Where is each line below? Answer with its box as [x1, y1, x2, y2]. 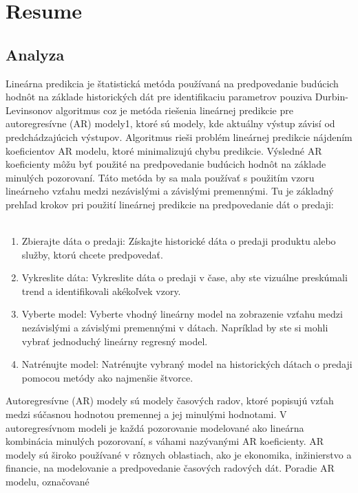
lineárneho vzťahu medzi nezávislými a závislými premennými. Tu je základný [6, 184, 334, 198]
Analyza [6, 43, 65, 65]
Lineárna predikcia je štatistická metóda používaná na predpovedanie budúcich [6, 76, 339, 90]
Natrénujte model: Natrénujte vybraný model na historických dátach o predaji [21, 357, 352, 371]
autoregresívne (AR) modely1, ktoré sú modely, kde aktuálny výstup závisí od [6, 116, 335, 131]
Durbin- [315, 89, 348, 104]
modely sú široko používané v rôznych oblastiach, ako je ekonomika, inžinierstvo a [6, 447, 352, 461]
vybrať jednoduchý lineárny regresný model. [21, 333, 208, 348]
